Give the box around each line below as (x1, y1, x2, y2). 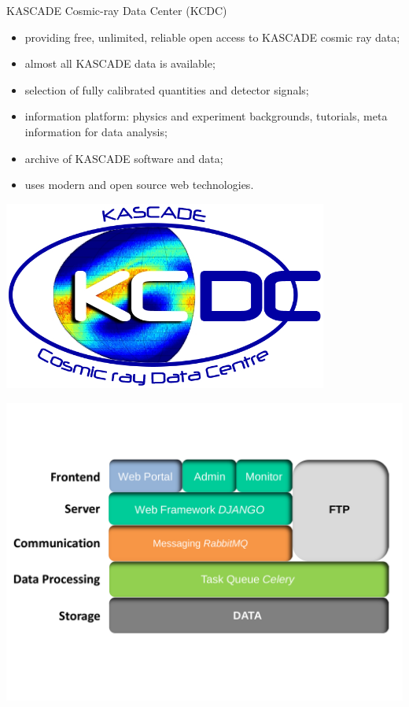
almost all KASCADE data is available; (24, 55, 216, 72)
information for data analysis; (24, 123, 168, 139)
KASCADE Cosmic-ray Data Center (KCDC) (6, 2, 227, 18)
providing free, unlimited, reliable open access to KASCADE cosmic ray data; (24, 28, 400, 45)
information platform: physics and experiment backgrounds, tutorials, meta (24, 108, 388, 124)
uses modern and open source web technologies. (24, 176, 254, 193)
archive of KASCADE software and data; (24, 150, 223, 166)
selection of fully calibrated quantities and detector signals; (24, 81, 309, 98)
